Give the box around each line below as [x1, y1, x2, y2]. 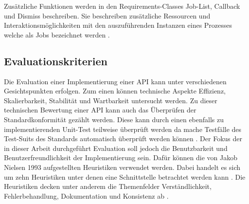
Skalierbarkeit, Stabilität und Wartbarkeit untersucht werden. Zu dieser [4, 95, 217, 105]
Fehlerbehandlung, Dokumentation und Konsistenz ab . [4, 190, 169, 201]
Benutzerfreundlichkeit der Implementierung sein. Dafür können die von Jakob [4, 152, 238, 163]
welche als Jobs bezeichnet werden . [4, 29, 110, 39]
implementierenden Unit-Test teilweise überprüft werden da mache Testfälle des [4, 124, 242, 134]
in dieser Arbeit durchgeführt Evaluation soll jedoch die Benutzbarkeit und [4, 143, 228, 153]
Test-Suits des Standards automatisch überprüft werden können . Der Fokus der [4, 133, 242, 144]
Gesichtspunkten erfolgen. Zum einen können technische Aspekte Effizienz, [4, 86, 226, 96]
